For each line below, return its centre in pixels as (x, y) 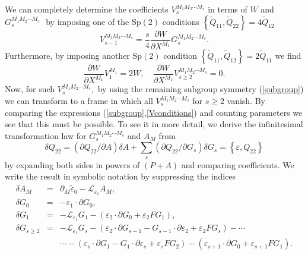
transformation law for (46, 135)
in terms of (228, 9)
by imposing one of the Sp (93, 21)
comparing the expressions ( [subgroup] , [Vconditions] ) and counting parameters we (154, 112)
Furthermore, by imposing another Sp (74, 55)
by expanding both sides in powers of (72, 164)
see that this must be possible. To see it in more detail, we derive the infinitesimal (154, 124)
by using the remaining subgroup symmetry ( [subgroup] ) (201, 89)
